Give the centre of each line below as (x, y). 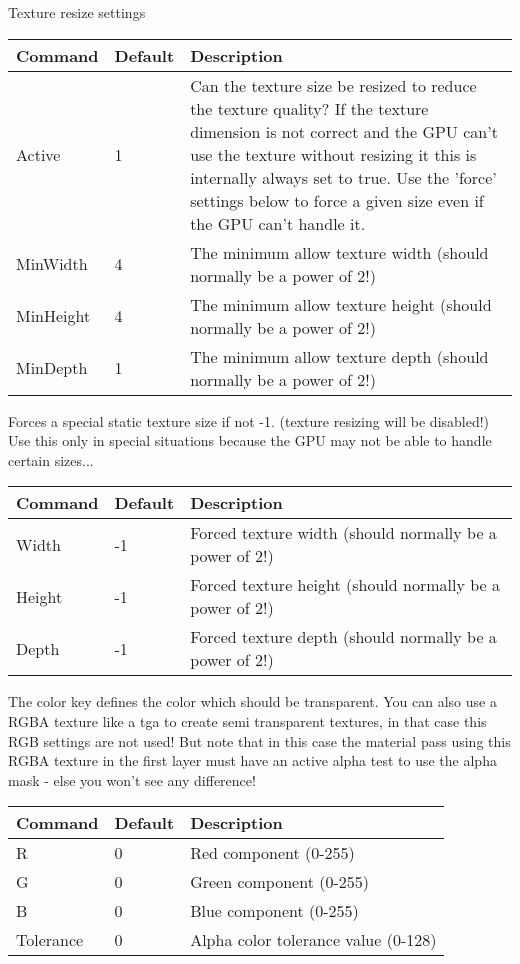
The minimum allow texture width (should (339, 252)
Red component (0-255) (272, 853)
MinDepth (52, 368)
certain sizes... (51, 459)
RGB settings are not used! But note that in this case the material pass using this (259, 740)
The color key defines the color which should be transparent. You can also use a (252, 701)
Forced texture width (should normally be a (343, 533)
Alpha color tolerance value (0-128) (313, 940)
